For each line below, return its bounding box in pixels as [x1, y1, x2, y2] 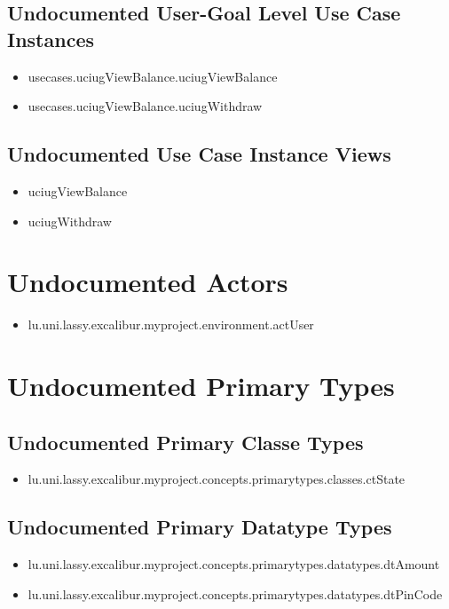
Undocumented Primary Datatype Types [7, 513, 392, 541]
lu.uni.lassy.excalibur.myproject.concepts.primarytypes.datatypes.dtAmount [28, 555, 440, 573]
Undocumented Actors [7, 264, 288, 300]
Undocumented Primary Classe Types [7, 428, 364, 455]
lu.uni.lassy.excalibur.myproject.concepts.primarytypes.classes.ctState [28, 470, 406, 488]
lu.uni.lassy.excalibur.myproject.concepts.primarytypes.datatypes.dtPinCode [28, 584, 443, 603]
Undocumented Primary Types [7, 368, 395, 404]
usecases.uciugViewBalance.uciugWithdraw [28, 97, 263, 115]
